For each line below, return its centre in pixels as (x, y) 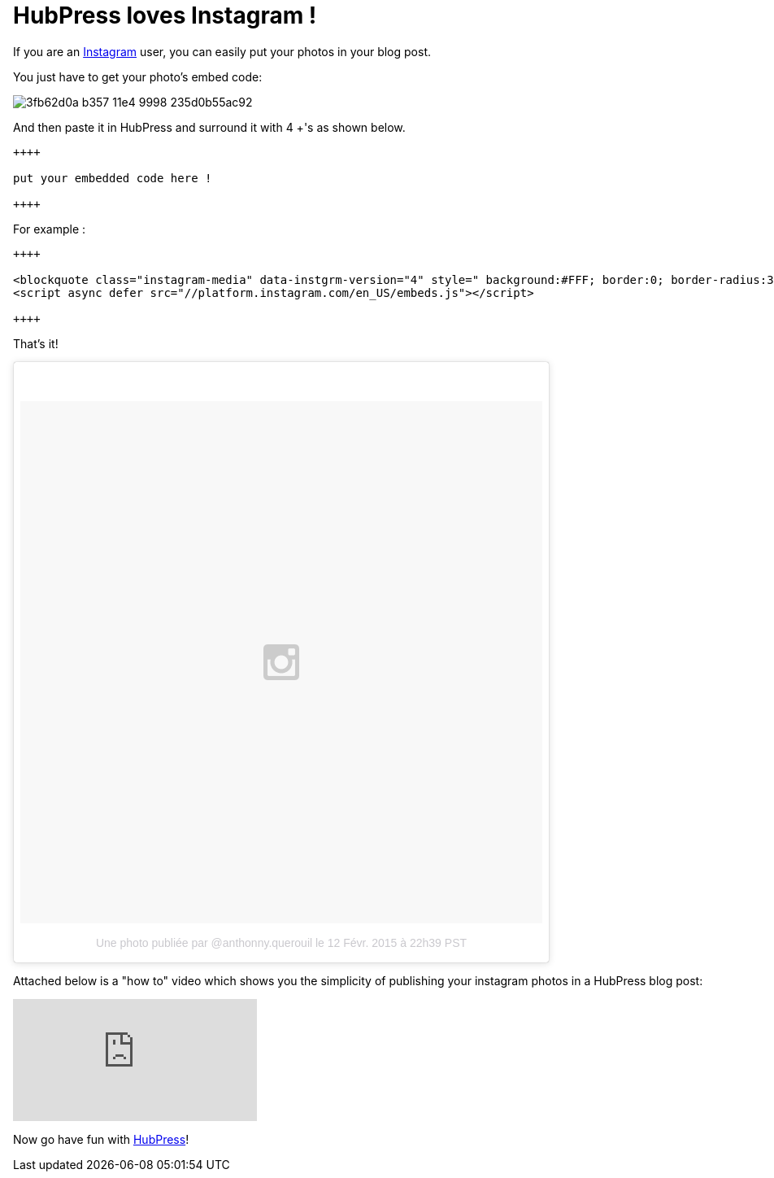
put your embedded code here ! (113, 178)
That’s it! (36, 343)
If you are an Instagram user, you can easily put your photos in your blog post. (222, 51)
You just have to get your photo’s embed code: (138, 76)
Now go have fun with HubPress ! (101, 1139)
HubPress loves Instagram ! (165, 15)
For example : (50, 229)
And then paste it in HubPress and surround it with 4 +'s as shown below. (209, 127)
